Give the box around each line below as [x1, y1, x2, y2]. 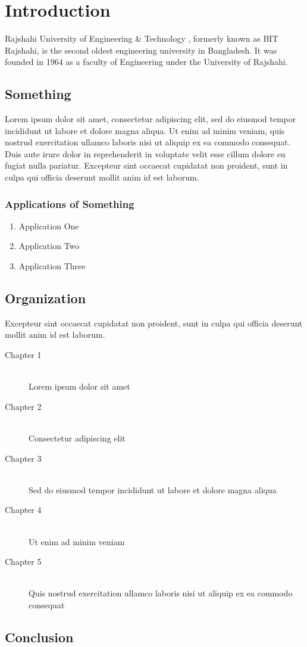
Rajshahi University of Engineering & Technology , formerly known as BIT [5, 32, 278, 45]
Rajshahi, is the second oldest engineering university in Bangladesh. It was [5, 43, 277, 56]
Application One [18, 219, 79, 232]
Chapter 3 [5, 452, 42, 464]
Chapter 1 [5, 349, 42, 361]
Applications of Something [5, 196, 134, 211]
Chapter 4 [5, 503, 42, 516]
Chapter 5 [5, 555, 42, 568]
